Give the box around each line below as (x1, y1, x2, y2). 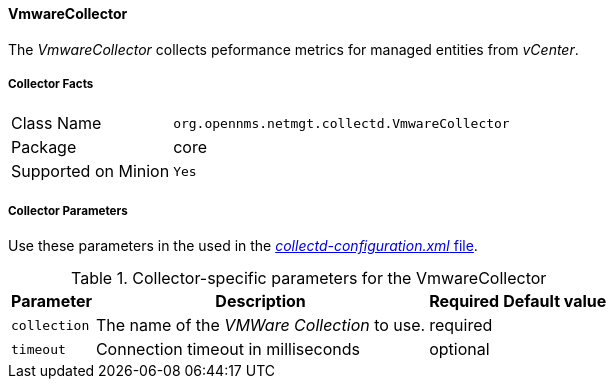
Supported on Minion (11, 161, 170, 182)
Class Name (11, 113, 102, 134)
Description (215, 291, 306, 312)
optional (429, 339, 490, 360)
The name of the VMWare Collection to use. (95, 315, 426, 336)
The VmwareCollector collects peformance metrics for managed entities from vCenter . (8, 40, 579, 58)
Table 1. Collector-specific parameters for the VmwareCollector (70, 268, 547, 289)
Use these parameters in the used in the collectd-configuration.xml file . (8, 237, 478, 255)
